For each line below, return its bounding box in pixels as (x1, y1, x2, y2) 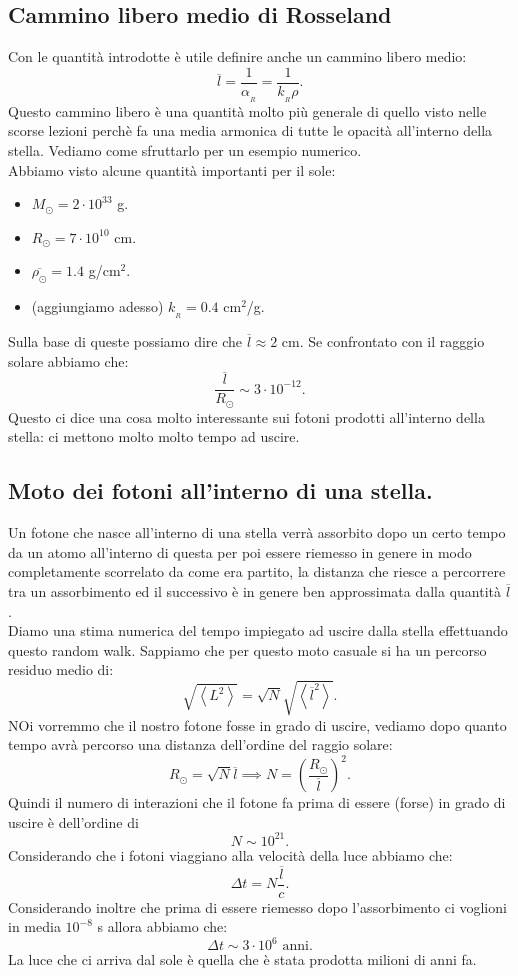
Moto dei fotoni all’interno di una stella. (8, 475, 433, 506)
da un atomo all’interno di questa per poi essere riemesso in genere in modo (8, 541, 472, 562)
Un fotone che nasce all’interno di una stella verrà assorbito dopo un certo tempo (8, 522, 506, 543)
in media (8, 916, 61, 937)
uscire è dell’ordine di (8, 811, 139, 832)
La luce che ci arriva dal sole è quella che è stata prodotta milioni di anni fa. (8, 949, 477, 970)
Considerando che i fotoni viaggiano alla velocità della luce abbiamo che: (8, 844, 453, 865)
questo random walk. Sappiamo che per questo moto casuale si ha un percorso (8, 639, 487, 660)
